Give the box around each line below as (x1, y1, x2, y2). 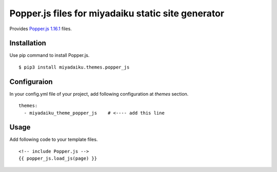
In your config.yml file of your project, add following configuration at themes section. (9, 91, 189, 97)
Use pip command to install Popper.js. (9, 52, 90, 58)
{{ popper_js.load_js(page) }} (18, 156, 97, 161)
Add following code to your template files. (9, 136, 98, 143)
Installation (9, 39, 46, 48)
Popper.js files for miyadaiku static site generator (9, 8, 225, 19)
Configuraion (9, 77, 53, 86)
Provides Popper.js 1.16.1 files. (9, 26, 72, 32)
